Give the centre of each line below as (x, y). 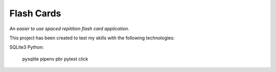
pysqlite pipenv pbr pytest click (55, 59)
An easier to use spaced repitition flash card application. (70, 29)
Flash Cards (35, 13)
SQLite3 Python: (27, 47)
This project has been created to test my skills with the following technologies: (92, 38)
